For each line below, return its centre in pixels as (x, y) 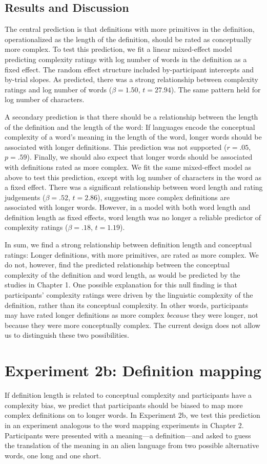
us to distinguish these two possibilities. (67, 335)
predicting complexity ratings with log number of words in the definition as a (126, 59)
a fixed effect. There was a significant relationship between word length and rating (134, 187)
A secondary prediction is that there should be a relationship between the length (131, 116)
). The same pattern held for (216, 89)
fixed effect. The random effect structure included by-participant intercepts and (129, 69)
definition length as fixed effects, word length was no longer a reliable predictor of (133, 217)
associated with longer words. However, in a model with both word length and (128, 207)
